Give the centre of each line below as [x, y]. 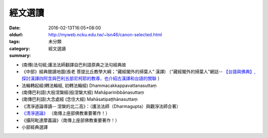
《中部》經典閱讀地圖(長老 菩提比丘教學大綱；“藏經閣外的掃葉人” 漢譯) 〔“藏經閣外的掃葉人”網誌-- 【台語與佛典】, [138, 71]
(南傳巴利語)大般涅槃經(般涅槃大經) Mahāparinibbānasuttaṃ [83, 92]
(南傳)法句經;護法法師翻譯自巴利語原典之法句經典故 [74, 65]
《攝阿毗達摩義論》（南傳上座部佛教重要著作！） [70, 120]
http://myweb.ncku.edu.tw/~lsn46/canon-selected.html [105, 34]
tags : [15, 42]
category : [20, 48]
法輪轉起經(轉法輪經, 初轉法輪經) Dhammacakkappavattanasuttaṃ [89, 85]
